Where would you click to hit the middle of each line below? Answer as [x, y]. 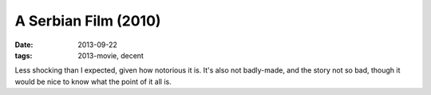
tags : [24, 55]
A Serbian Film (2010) [88, 21]
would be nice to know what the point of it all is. [93, 81]
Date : [24, 45]
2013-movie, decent [111, 55]
